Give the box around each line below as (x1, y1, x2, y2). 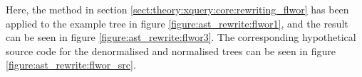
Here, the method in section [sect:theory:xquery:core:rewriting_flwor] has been (6, 2, 349, 16)
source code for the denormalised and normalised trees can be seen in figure (6, 43, 336, 58)
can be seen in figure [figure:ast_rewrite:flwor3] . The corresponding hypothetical (6, 30, 356, 45)
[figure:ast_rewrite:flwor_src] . (6, 57, 136, 72)
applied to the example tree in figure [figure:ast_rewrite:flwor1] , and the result (6, 16, 348, 30)
